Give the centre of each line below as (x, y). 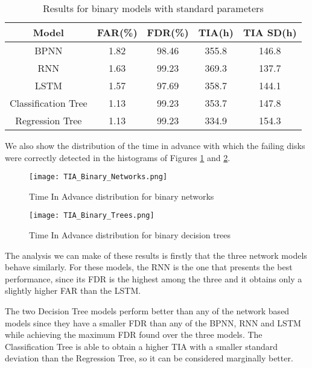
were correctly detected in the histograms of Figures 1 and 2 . (118, 157)
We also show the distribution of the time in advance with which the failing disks (155, 145)
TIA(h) (216, 32)
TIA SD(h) (270, 32)
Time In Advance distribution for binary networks (122, 196)
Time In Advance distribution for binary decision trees (130, 235)
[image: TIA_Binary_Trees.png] (92, 216)
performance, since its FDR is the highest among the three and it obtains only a (154, 278)
